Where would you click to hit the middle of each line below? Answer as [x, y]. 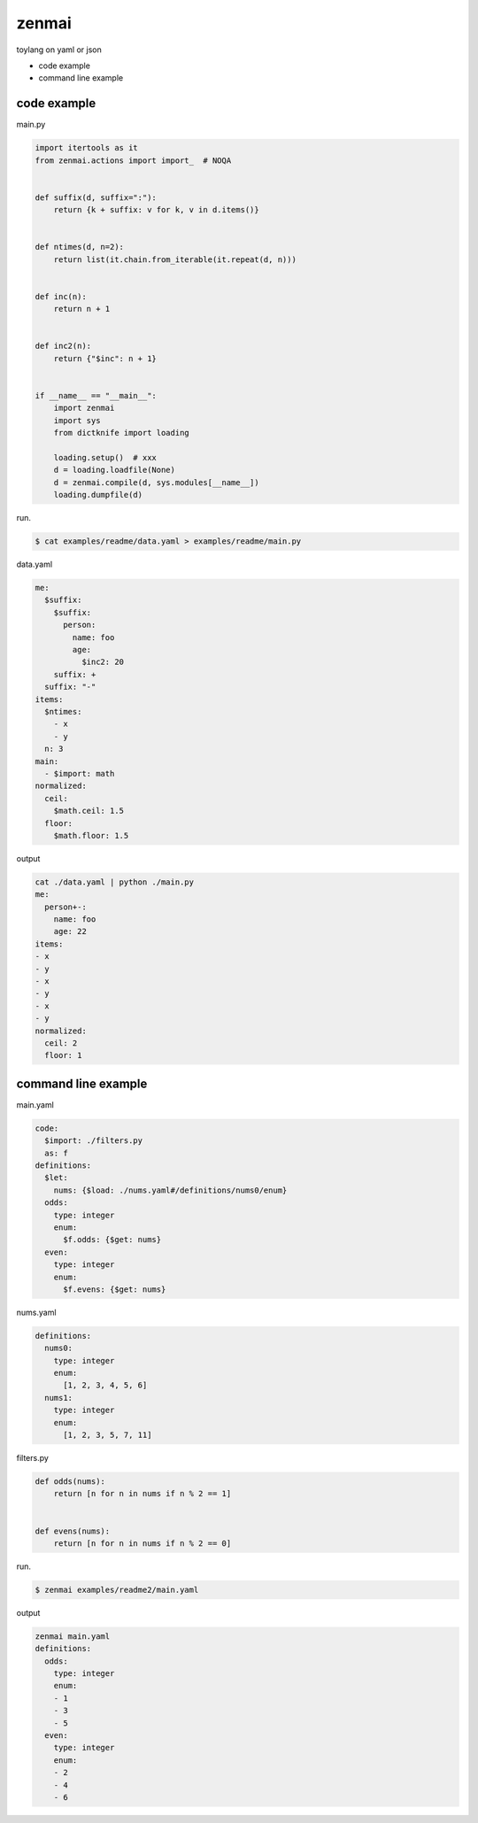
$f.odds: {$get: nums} [112, 1240]
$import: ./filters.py [94, 1141]
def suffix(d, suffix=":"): [96, 197]
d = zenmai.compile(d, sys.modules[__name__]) [157, 482]
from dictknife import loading [121, 433]
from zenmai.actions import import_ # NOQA [133, 160]
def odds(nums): [70, 1481]
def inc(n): [61, 296]
